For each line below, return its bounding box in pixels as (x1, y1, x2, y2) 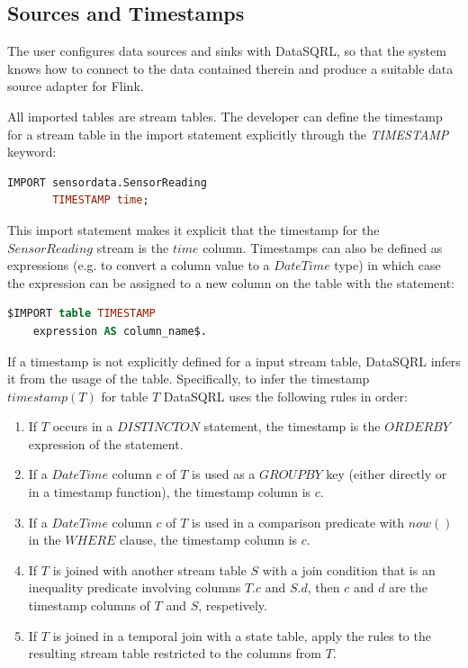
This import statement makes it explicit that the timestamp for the (7, 220, 380, 239)
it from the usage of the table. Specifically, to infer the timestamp (7, 369, 370, 388)
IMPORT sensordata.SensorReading (7, 176, 207, 189)
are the (389, 578, 427, 597)
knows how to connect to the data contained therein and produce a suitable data (7, 59, 454, 77)
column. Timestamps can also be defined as (202, 238, 443, 257)
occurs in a (52, 417, 113, 436)
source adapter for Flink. (7, 77, 144, 95)
